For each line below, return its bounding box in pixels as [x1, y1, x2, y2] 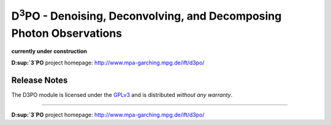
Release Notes [11, 75, 68, 85]
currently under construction [11, 48, 88, 55]
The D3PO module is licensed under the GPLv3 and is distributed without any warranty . [11, 91, 233, 98]
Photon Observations [11, 26, 123, 40]
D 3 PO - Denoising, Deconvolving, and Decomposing [11, 7, 282, 23]
